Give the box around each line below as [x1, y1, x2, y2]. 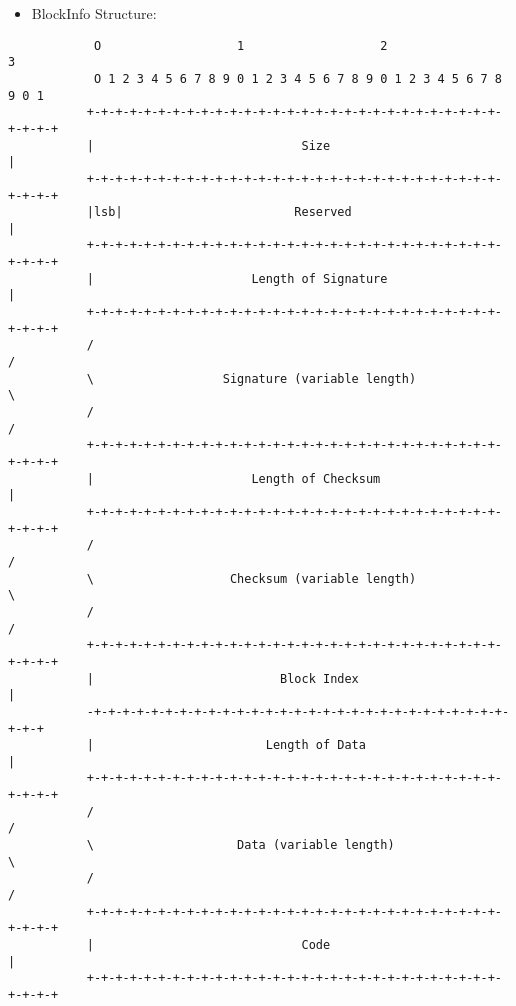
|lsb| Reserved [86, 205, 352, 220]
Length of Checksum [251, 471, 381, 486]
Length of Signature [251, 271, 388, 286]
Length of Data [265, 738, 366, 753]
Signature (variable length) [222, 371, 417, 386]
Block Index [280, 671, 359, 686]
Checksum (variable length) [229, 571, 417, 586]
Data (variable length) [237, 838, 395, 853]
